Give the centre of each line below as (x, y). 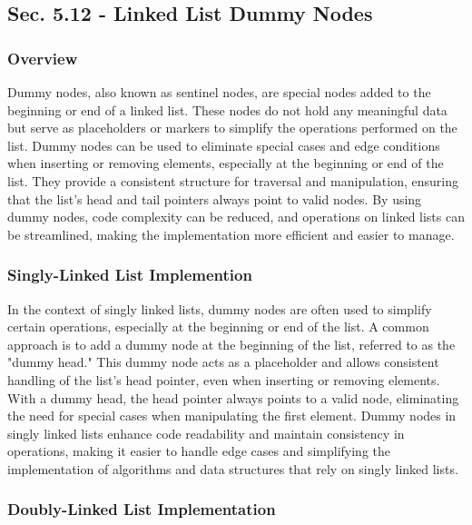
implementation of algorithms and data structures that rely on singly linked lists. (233, 468)
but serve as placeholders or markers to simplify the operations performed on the (232, 128)
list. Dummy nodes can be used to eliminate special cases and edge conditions (224, 145)
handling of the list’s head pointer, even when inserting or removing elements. (224, 379)
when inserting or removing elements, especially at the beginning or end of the (226, 163)
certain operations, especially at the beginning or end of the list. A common (218, 327)
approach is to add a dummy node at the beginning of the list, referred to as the (231, 344)
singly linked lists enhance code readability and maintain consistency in (206, 433)
